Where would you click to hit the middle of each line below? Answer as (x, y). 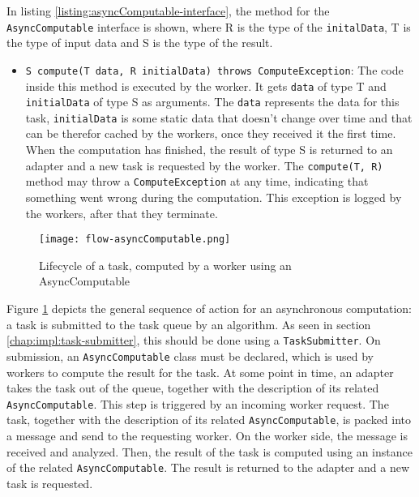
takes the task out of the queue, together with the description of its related (193, 388)
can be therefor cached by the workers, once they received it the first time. (211, 133)
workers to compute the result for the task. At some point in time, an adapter (200, 372)
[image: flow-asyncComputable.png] (135, 240)
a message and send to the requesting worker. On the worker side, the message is (207, 435)
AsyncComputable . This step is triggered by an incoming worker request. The (198, 403)
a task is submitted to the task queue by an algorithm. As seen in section (189, 324)
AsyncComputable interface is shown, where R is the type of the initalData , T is (209, 26)
